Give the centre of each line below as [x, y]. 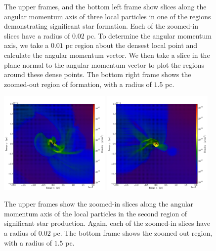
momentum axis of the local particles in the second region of [96, 213]
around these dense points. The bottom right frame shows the [98, 74]
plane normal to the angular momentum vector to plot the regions [104, 64]
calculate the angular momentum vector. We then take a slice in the [107, 55]
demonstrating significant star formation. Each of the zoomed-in [101, 26]
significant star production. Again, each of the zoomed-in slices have [107, 223]
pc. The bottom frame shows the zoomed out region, [133, 232]
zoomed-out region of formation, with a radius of [78, 84]
